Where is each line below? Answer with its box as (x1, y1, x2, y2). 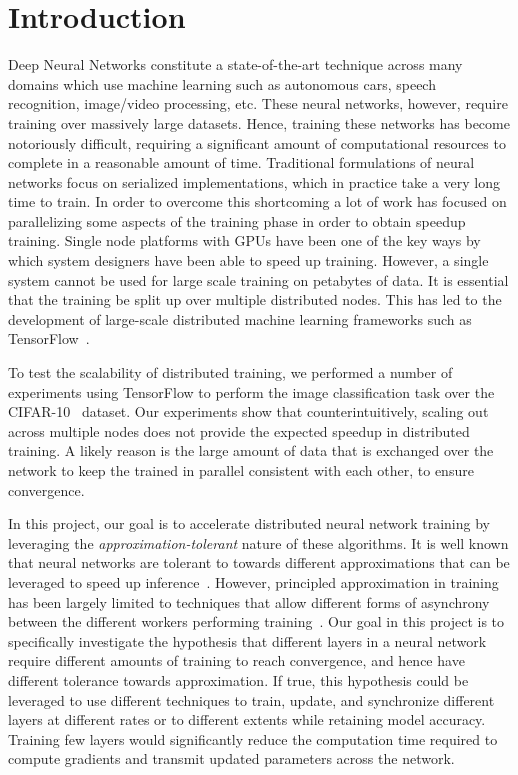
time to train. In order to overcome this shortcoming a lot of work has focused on (8, 191, 507, 212)
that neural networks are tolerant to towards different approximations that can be (8, 552, 510, 573)
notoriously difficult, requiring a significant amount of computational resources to (8, 132, 506, 153)
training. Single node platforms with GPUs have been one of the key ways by (8, 230, 481, 251)
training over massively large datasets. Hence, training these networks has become (8, 112, 510, 133)
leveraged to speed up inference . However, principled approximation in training (8, 571, 499, 592)
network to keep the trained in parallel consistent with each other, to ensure (8, 460, 474, 480)
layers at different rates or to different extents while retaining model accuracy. (8, 709, 486, 730)
